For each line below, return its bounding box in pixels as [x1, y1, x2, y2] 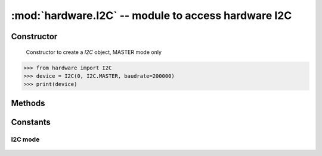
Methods [11, 98, 45, 108]
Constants [11, 117, 51, 127]
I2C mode [11, 135, 40, 144]
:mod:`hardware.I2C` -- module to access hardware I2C [11, 9, 292, 22]
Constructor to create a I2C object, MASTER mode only [26, 48, 162, 56]
